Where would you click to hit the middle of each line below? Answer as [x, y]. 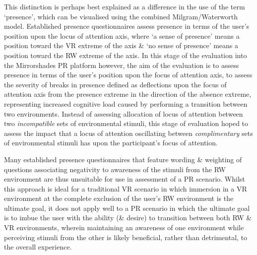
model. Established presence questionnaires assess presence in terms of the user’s [127, 26]
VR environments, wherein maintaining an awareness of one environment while [124, 227]
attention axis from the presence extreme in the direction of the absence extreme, [128, 94]
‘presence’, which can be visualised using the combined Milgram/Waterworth [121, 16]
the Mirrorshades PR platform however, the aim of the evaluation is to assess [122, 65]
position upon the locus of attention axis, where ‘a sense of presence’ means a [122, 35]
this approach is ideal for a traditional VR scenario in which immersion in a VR [126, 188]
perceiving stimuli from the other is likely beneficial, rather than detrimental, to [126, 237]
